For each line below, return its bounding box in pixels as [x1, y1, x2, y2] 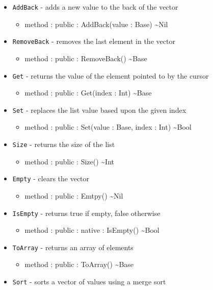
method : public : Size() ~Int [24, 156, 114, 166]
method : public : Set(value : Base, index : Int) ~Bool [24, 122, 192, 132]
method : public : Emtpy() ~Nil [24, 190, 123, 201]
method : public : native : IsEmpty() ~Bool [24, 225, 159, 235]
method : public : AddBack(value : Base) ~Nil [24, 18, 168, 29]
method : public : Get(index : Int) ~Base [24, 87, 152, 98]
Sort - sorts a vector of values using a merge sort [12, 276, 166, 286]
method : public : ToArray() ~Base [24, 259, 134, 270]
